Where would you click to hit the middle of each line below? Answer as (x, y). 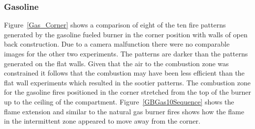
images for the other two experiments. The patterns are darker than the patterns (126, 53)
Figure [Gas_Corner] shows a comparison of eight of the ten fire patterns (115, 25)
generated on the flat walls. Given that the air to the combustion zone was (116, 63)
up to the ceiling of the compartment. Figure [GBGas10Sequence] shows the (119, 101)
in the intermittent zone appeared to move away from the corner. (102, 121)
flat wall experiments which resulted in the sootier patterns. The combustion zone (127, 82)
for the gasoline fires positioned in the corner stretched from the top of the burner (127, 92)
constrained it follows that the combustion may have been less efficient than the (124, 73)
